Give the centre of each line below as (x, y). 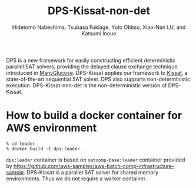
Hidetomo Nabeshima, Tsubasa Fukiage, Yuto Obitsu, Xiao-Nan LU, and (99, 27)
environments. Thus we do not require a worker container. (77, 179)
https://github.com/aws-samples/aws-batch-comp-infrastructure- (94, 166)
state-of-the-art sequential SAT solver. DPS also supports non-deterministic (98, 79)
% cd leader (21, 144)
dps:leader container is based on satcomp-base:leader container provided (96, 160)
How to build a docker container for (94, 116)
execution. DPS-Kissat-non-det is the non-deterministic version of (87, 85)
